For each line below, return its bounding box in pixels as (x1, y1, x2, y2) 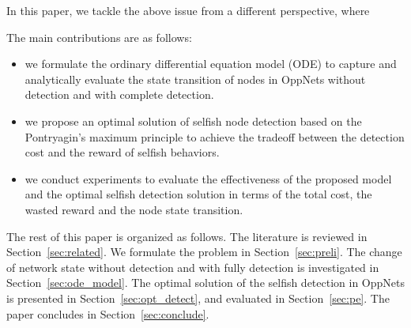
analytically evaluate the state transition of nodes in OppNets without (25, 70, 366, 87)
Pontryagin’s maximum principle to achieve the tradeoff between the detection (25, 128, 405, 145)
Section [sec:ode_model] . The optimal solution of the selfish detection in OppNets (6, 274, 405, 291)
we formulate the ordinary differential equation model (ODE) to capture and (25, 55, 397, 72)
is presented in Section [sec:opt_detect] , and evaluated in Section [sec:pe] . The (6, 289, 390, 306)
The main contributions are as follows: (6, 28, 192, 45)
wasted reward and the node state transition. (25, 201, 243, 217)
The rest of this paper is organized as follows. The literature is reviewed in (6, 228, 368, 244)
